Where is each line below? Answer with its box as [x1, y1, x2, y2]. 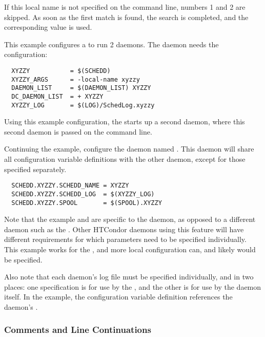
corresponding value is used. [4, 22, 92, 32]
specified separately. [4, 163, 67, 174]
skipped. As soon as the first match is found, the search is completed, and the [4, 11, 249, 22]
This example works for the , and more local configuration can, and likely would [4, 244, 256, 254]
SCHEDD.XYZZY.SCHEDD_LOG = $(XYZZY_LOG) [11, 190, 155, 198]
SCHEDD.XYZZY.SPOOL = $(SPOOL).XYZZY [11, 199, 162, 207]
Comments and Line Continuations [4, 323, 151, 336]
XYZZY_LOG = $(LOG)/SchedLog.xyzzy [11, 101, 155, 109]
